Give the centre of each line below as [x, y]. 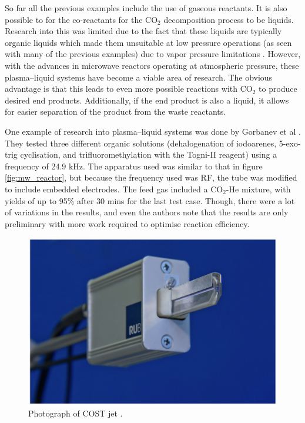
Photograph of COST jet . [76, 413]
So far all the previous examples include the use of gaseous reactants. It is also [146, 8]
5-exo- [290, 143]
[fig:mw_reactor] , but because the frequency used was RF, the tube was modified [151, 177]
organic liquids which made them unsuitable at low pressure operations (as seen [148, 42]
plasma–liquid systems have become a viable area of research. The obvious [139, 77]
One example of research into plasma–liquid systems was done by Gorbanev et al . [153, 131]
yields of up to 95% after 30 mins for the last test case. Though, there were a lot [150, 200]
